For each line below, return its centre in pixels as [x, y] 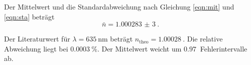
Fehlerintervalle [224, 48]
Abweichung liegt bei [36, 48]
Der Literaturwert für [37, 39]
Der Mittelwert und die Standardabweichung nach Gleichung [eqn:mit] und [119, 6]
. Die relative [203, 39]
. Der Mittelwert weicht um [139, 48]
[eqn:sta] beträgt [29, 16]
